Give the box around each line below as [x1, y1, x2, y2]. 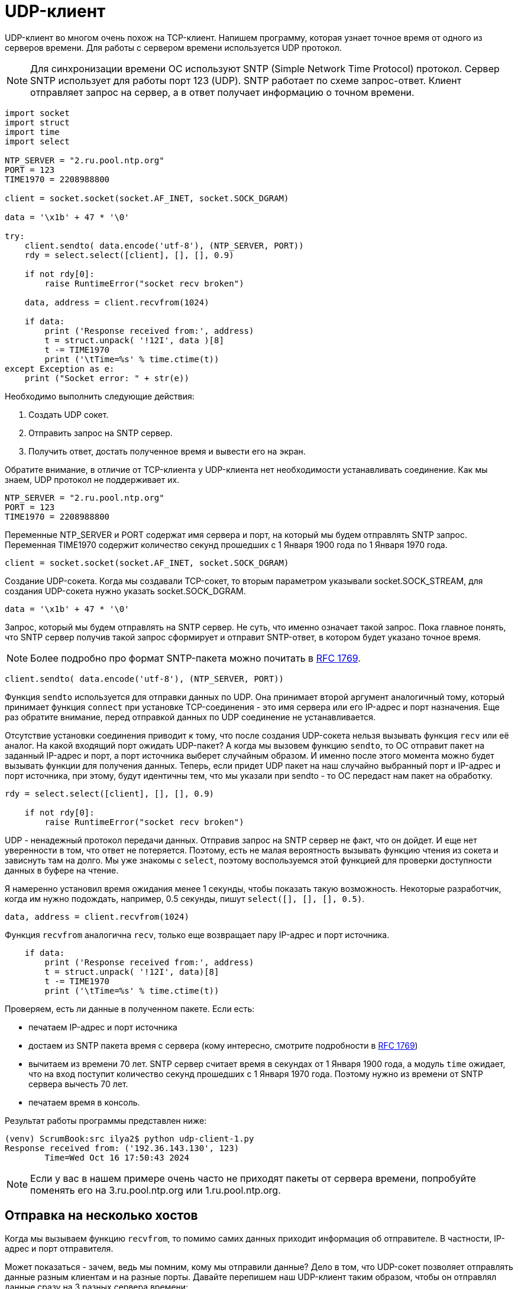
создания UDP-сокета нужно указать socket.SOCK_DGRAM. [5, 585, 246, 596]
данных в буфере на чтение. [5, 865, 119, 875]
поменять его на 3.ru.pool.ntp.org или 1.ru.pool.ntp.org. [30, 1184, 281, 1196]
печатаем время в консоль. [28, 1097, 140, 1107]
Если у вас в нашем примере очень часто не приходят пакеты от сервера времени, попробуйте [30, 1172, 476, 1184]
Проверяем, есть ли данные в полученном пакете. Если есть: [5, 1003, 255, 1014]
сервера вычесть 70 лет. [28, 1078, 128, 1089]
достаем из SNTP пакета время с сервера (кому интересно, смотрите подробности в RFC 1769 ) [28, 1040, 418, 1050]
